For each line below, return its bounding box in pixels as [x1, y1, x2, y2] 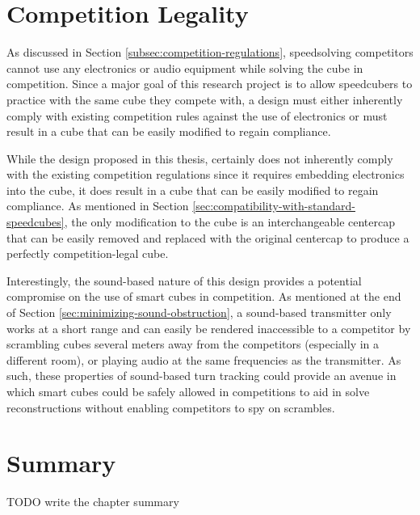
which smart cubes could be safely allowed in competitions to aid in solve [6, 383, 370, 399]
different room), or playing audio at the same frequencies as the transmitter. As [6, 351, 401, 368]
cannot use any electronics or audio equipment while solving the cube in [6, 59, 363, 76]
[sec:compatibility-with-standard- [192, 197, 355, 214]
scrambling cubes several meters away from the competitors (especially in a [6, 336, 380, 352]
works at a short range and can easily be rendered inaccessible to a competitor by [6, 319, 411, 336]
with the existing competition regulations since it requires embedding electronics [6, 166, 405, 183]
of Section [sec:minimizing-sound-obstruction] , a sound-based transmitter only [6, 304, 392, 321]
